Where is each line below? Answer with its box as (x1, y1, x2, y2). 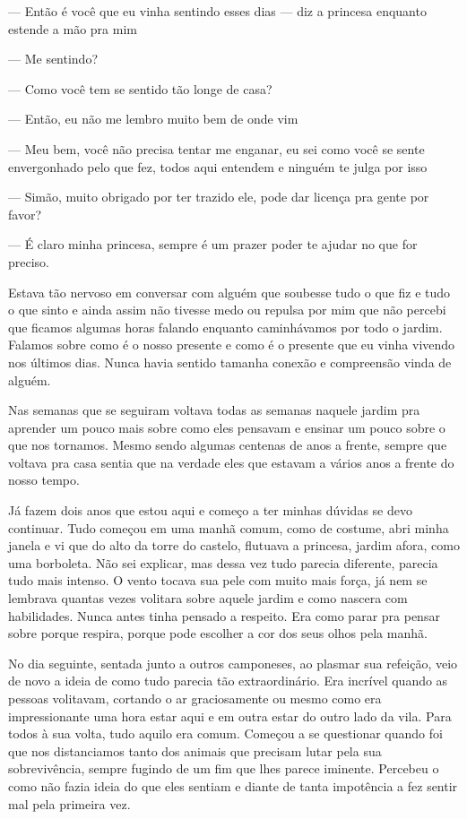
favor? (8, 204, 41, 223)
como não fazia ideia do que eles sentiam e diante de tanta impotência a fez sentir (8, 776, 458, 795)
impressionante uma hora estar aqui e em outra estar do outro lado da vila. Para (8, 706, 452, 725)
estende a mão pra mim (8, 19, 137, 38)
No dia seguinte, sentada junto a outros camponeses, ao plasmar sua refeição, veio (8, 653, 458, 672)
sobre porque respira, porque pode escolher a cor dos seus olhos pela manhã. (8, 624, 428, 642)
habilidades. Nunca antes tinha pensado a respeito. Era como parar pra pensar (8, 606, 440, 625)
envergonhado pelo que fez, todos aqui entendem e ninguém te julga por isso (8, 157, 428, 176)
